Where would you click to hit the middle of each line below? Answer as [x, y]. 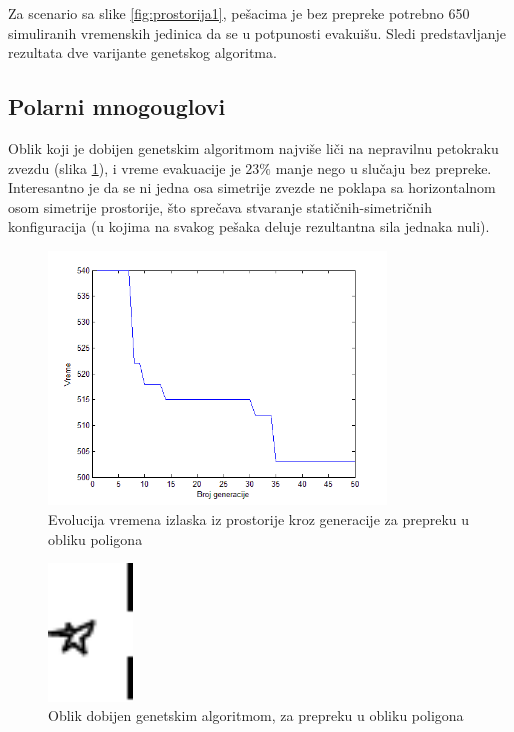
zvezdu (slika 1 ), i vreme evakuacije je [124, 167]
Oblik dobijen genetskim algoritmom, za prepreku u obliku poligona [256, 715]
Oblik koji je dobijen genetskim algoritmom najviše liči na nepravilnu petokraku [253, 147]
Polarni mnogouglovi [117, 106]
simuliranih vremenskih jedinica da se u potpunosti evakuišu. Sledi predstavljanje [257, 32]
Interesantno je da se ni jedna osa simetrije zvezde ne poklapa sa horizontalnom [252, 187]
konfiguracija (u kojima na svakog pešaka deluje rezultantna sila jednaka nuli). [249, 226]
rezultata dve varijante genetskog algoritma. [142, 52]
